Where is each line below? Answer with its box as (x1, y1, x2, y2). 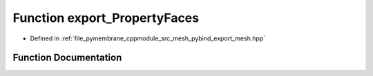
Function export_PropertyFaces (12, 10, 200, 25)
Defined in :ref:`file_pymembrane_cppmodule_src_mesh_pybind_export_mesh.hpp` (30, 34, 266, 42)
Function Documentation (12, 52, 122, 64)
